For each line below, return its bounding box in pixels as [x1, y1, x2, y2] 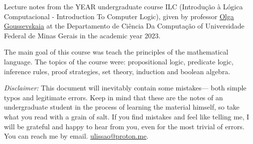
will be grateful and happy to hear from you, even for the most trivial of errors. [4, 121, 245, 131]
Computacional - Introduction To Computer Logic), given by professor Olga [4, 11, 234, 21]
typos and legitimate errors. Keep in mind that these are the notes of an [4, 92, 223, 102]
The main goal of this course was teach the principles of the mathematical [4, 47, 228, 57]
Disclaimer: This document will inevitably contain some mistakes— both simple [4, 83, 247, 93]
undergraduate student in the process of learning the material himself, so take [4, 102, 240, 112]
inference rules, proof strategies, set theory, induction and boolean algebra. [4, 66, 230, 76]
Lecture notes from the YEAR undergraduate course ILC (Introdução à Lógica [4, 1, 243, 11]
